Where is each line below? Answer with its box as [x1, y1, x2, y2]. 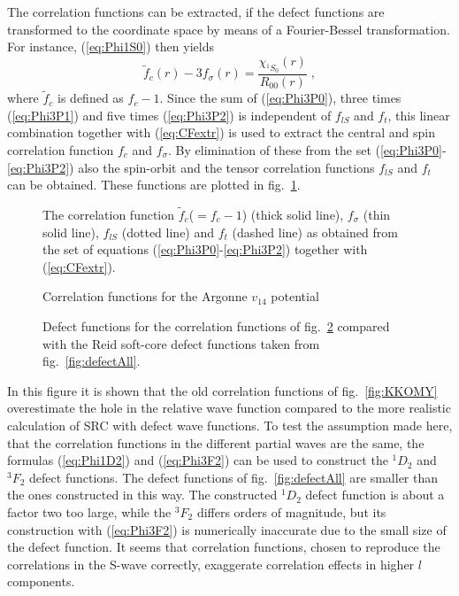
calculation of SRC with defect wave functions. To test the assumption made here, [7, 415, 453, 434]
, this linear [387, 105, 450, 124]
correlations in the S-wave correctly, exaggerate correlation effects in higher [7, 554, 415, 573]
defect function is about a [305, 485, 445, 504]
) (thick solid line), [241, 205, 344, 224]
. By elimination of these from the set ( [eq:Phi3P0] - [168, 141, 447, 159]
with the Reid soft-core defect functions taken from [42, 334, 320, 352]
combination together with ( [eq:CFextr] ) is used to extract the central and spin [7, 123, 435, 142]
